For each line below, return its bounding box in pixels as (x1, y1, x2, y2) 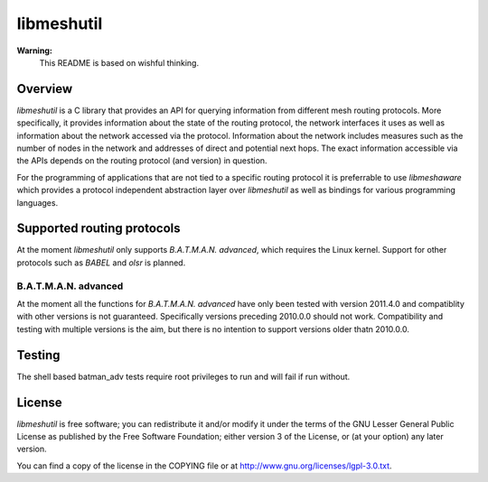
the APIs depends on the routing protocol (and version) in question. (16, 155, 267, 166)
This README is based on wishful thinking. (39, 57, 199, 68)
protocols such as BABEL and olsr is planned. (16, 257, 186, 268)
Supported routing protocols (16, 221, 181, 236)
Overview (16, 81, 73, 97)
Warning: (16, 45, 53, 56)
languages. (16, 197, 59, 208)
